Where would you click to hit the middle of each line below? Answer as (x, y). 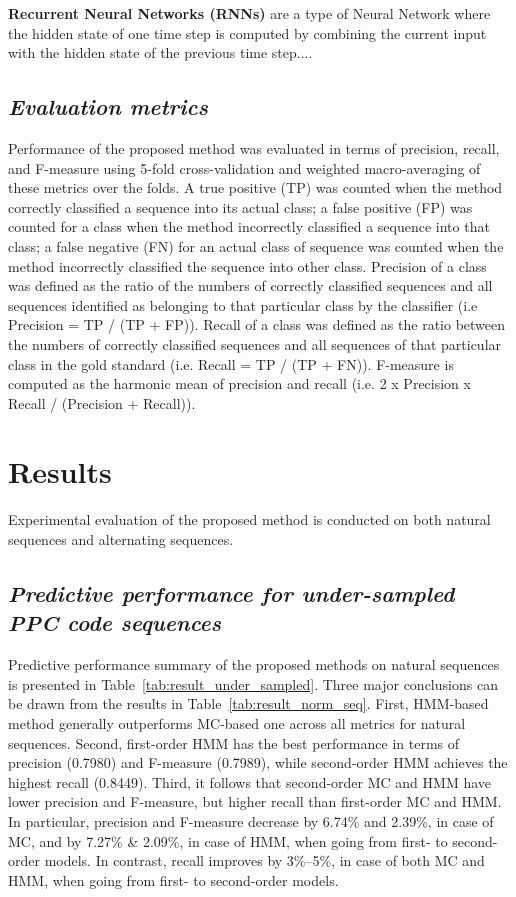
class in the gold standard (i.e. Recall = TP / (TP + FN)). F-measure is (231, 363)
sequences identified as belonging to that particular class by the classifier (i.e (243, 304)
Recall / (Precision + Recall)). (102, 402)
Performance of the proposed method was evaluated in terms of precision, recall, (254, 147)
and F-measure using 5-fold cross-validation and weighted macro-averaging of (244, 167)
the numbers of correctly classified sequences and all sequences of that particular (255, 343)
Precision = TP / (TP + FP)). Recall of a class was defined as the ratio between (257, 324)
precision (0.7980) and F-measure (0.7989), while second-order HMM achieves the (258, 762)
